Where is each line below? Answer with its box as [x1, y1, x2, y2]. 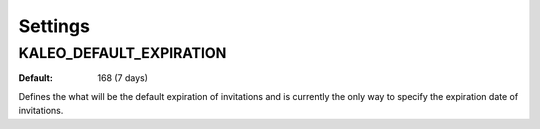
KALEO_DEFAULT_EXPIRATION [18, 44, 227, 62]
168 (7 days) [97, 72, 149, 84]
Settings [18, 15, 90, 37]
